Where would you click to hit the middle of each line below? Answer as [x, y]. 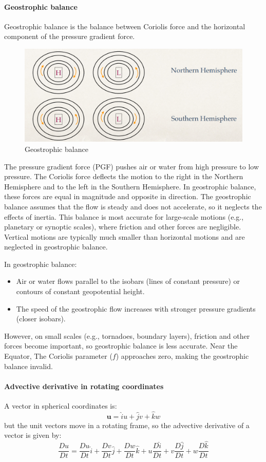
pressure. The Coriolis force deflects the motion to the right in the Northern [124, 176]
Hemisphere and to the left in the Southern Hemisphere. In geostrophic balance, [130, 186]
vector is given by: [33, 435]
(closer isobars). [41, 319]
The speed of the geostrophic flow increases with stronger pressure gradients [136, 308]
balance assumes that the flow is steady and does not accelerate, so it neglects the [133, 206]
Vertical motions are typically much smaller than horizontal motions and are [125, 236]
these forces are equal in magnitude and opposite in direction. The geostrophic [128, 196]
